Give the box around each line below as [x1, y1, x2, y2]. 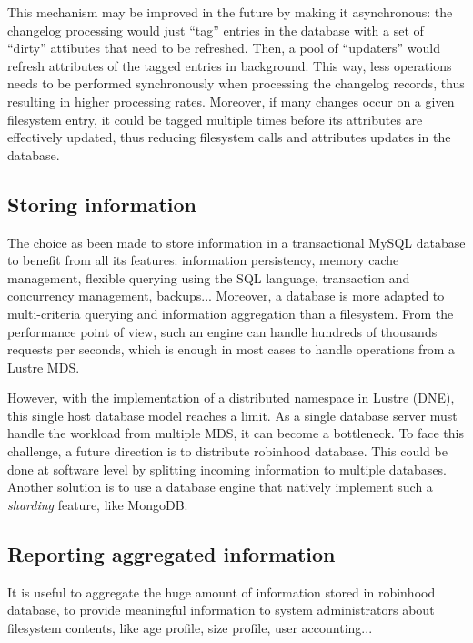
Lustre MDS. [7, 357, 80, 376]
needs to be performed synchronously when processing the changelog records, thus [7, 74, 465, 93]
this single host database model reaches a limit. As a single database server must [7, 405, 458, 424]
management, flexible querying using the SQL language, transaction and [7, 268, 410, 287]
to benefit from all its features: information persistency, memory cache [7, 250, 399, 270]
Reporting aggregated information [7, 539, 336, 567]
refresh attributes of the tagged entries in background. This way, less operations [7, 56, 452, 75]
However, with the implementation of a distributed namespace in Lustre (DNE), [7, 388, 455, 407]
